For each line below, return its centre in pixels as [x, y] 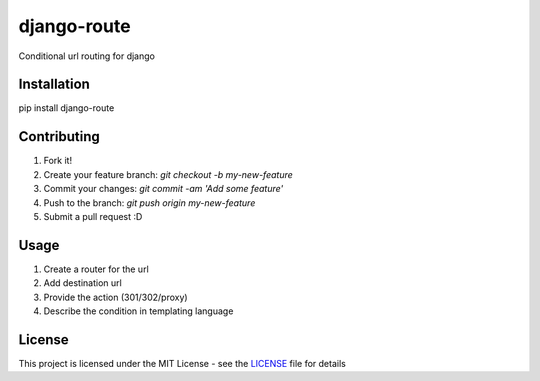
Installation [54, 84]
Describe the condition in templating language [138, 311]
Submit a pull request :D [93, 216]
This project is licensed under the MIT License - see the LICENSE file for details [182, 363]
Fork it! [58, 161]
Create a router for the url [96, 269]
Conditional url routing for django [86, 56]
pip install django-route [66, 108]
